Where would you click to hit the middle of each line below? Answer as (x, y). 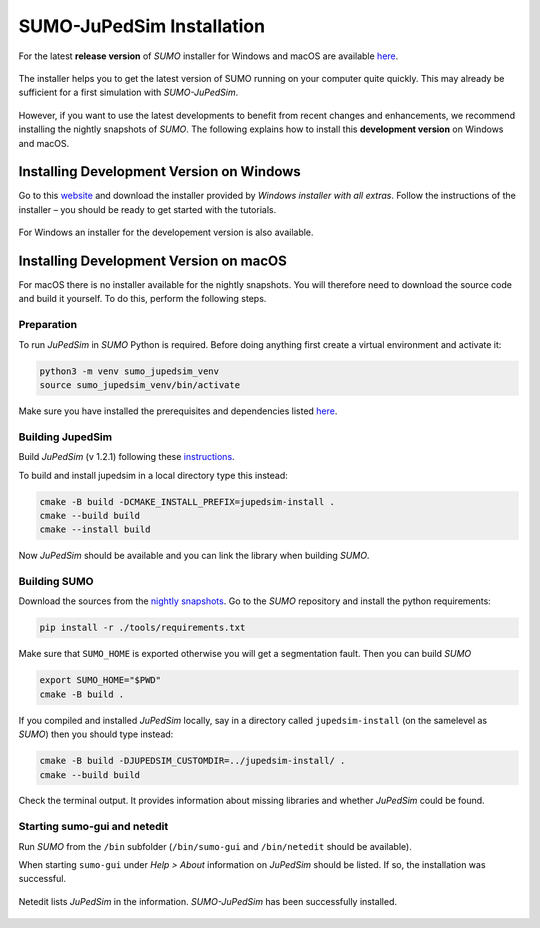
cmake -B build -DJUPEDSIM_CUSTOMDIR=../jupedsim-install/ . (192, 761)
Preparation (48, 325)
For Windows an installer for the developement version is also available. (166, 232)
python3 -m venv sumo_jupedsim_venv (129, 371)
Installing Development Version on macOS (152, 261)
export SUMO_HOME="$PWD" (100, 680)
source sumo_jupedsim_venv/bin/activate (139, 385)
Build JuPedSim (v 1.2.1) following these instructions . (126, 457)
